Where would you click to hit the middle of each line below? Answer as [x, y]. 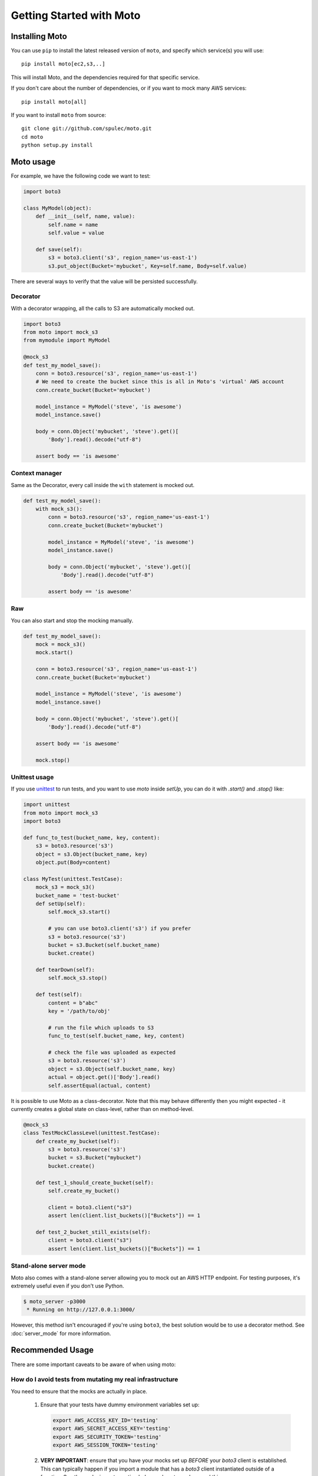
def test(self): [59, 995]
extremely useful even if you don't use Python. [67, 1286]
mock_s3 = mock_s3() [65, 887]
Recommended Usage [52, 1350]
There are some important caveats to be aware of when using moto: [93, 1364]
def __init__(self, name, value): [85, 216]
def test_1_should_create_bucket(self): [95, 1183]
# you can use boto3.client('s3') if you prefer [120, 929]
